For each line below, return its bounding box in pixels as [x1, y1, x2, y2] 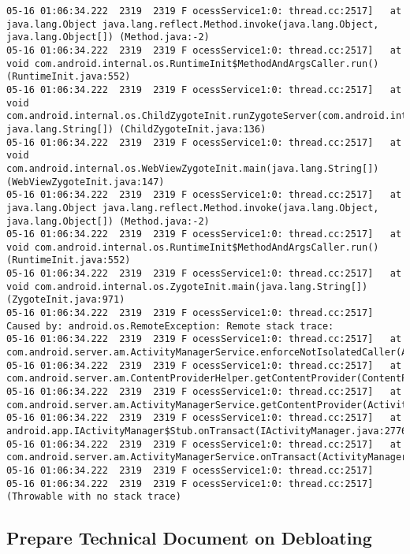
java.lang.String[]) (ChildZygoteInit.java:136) [6, 123, 266, 135]
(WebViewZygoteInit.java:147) [6, 176, 165, 188]
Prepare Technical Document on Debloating [6, 526, 372, 550]
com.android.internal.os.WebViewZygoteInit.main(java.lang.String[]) [6, 162, 379, 174]
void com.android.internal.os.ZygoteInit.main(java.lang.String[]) [6, 281, 368, 292]
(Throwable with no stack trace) [6, 491, 181, 503]
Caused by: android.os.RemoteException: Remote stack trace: [6, 320, 334, 332]
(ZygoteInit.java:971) [6, 294, 125, 306]
